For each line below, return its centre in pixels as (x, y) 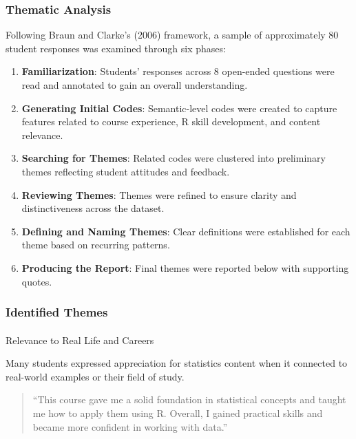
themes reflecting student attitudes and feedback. (126, 171)
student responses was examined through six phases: (116, 48)
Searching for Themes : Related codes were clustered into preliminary (174, 158)
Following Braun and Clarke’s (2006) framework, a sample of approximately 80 (172, 35)
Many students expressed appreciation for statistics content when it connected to (177, 363)
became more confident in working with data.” (130, 426)
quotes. (37, 281)
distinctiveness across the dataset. (93, 208)
